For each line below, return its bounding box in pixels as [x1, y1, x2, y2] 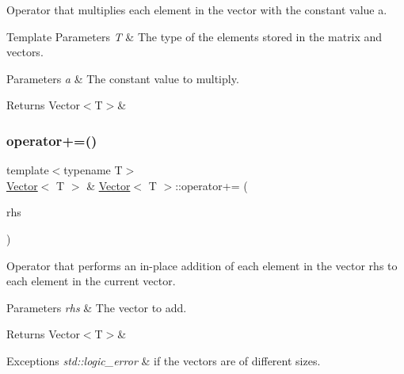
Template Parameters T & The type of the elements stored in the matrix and [6, 28, 383, 44]
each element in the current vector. [6, 273, 176, 289]
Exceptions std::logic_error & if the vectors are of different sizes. [6, 352, 321, 368]
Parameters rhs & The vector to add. [6, 299, 187, 315]
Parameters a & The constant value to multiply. [6, 70, 239, 86]
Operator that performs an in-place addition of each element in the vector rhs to [6, 257, 398, 273]
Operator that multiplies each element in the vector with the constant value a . [6, 2, 387, 17]
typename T [63, 162, 123, 178]
